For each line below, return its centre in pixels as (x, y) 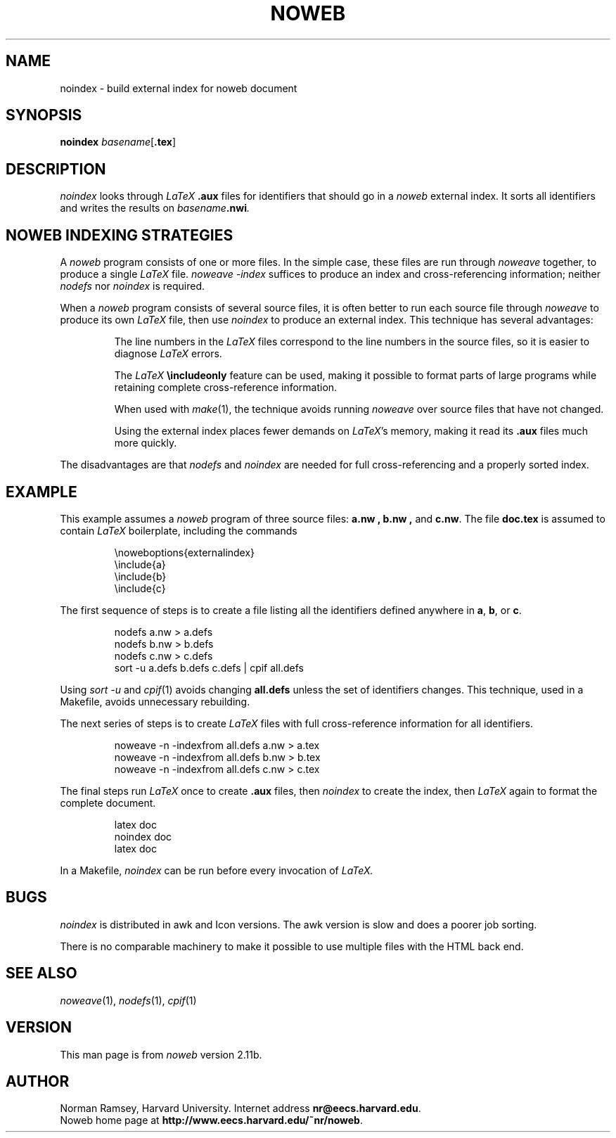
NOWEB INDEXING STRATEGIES (120, 235)
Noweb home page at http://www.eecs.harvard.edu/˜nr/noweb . (211, 1120)
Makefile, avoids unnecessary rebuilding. (155, 701)
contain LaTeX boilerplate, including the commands (179, 530)
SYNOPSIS (44, 115)
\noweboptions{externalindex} (185, 552)
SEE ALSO (41, 973)
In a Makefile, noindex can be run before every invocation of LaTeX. (217, 870)
